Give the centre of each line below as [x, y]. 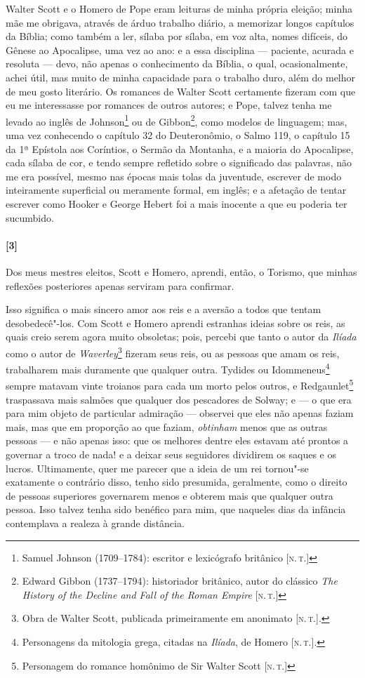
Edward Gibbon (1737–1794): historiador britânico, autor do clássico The [180, 581]
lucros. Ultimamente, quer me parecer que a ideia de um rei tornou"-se [157, 468]
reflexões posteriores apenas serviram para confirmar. [120, 285]
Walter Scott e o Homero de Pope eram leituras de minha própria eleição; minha [179, 8]
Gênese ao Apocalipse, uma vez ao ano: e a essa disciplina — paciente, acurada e [180, 49]
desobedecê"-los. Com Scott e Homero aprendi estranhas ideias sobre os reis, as [175, 323]
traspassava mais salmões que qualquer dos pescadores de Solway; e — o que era [179, 399]
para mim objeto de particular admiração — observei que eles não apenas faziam [180, 413]
